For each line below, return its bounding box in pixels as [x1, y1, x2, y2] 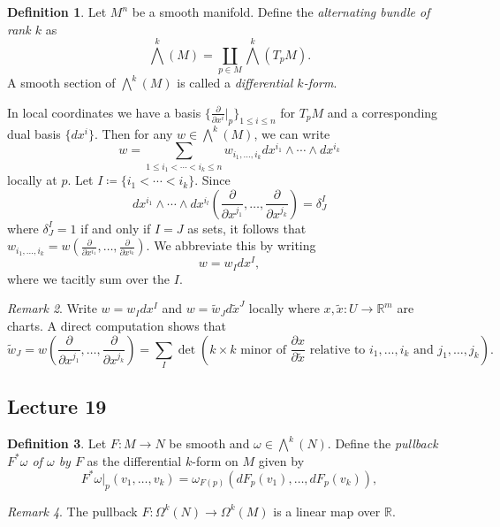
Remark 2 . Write [7, 299, 97, 317]
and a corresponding [327, 103, 438, 121]
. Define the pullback [327, 434, 438, 453]
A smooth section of [7, 73, 116, 92]
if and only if [80, 218, 151, 237]
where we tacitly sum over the [7, 269, 170, 287]
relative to [309, 343, 366, 356]
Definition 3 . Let [7, 434, 107, 453]
